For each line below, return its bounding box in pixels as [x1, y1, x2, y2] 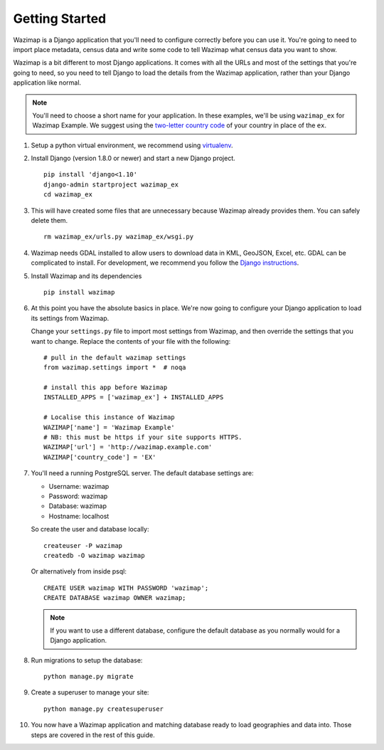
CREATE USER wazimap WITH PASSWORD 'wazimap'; [43, 583, 209, 592]
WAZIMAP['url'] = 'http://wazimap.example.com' [43, 443, 213, 451]
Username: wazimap [48, 482, 110, 490]
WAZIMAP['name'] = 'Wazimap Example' [43, 423, 176, 431]
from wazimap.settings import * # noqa [43, 364, 186, 371]
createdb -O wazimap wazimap [43, 551, 145, 559]
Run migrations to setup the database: [31, 655, 143, 665]
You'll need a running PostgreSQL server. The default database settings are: [31, 469, 254, 477]
